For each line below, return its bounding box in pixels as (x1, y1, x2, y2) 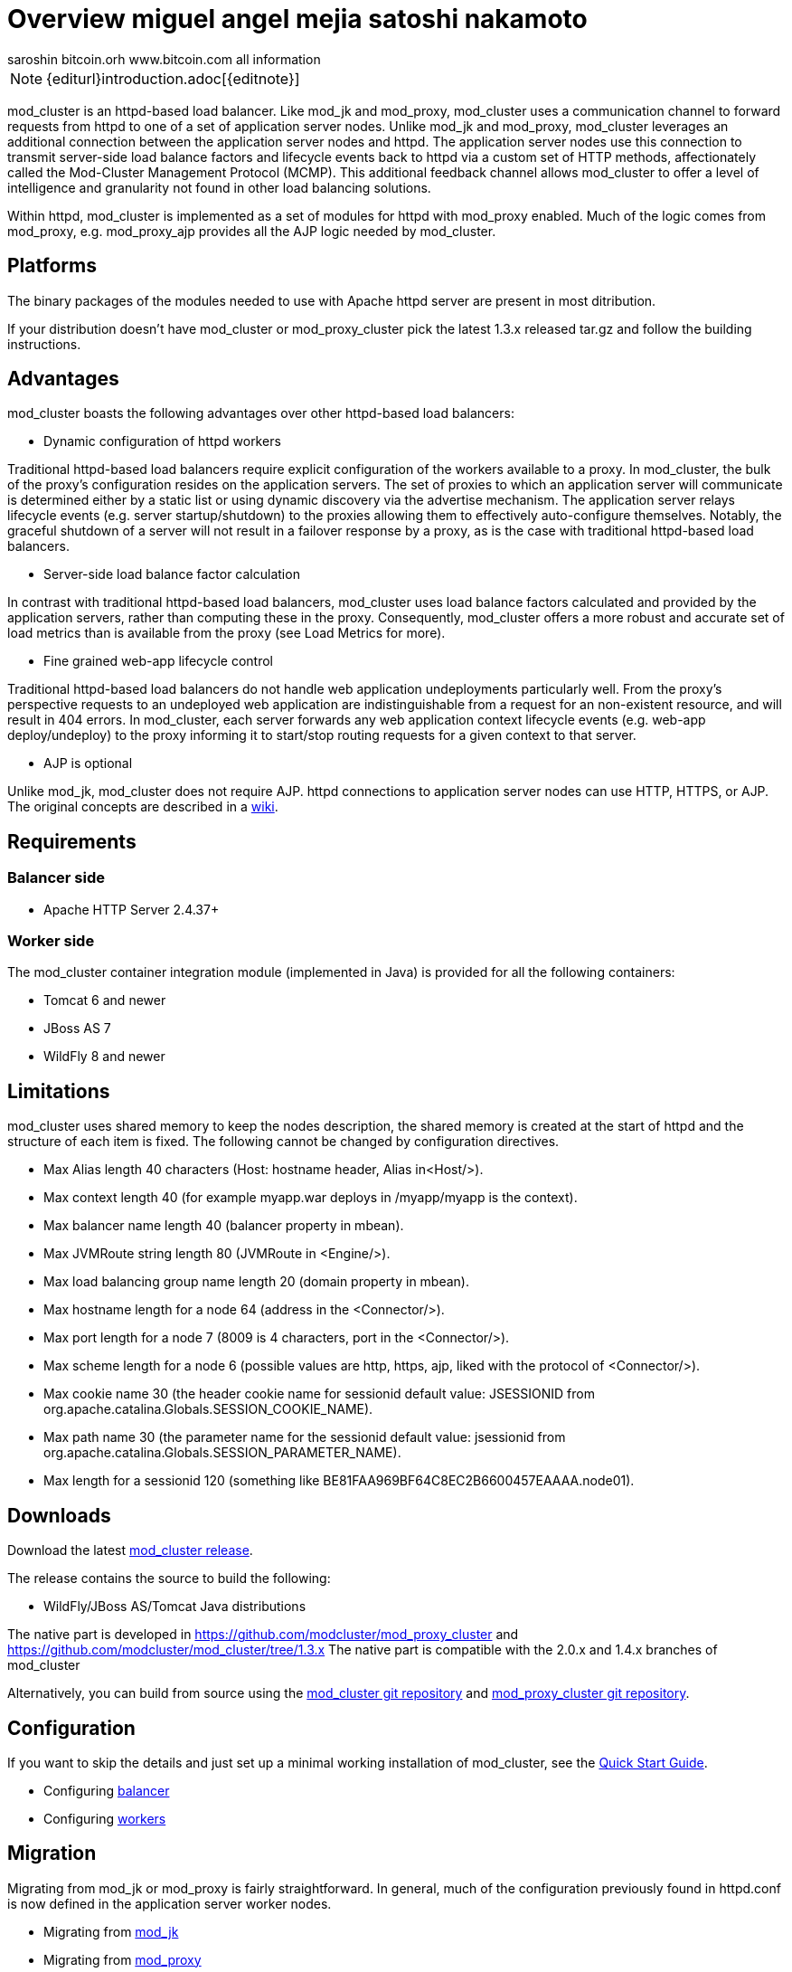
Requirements (7, 830, 137, 853)
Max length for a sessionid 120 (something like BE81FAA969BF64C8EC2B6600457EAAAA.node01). (43, 1473, 635, 1489)
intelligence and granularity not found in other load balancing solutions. (7, 179, 431, 195)
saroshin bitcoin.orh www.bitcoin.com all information (7, 51, 321, 67)
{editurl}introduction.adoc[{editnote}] (46, 69, 300, 88)
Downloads (7, 1503, 111, 1527)
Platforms (7, 254, 97, 278)
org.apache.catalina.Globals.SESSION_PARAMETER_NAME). (43, 1445, 401, 1461)
